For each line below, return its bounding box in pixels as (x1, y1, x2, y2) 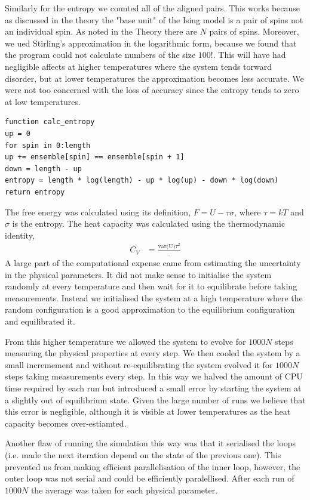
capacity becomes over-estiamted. (5, 416, 127, 429)
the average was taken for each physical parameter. (30, 483, 218, 496)
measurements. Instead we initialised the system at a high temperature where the (5, 291, 303, 304)
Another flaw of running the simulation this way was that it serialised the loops (5, 437, 296, 449)
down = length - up (5, 164, 82, 173)
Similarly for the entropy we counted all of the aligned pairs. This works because (5, 2, 300, 14)
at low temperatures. (5, 95, 81, 107)
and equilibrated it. (5, 314, 75, 327)
